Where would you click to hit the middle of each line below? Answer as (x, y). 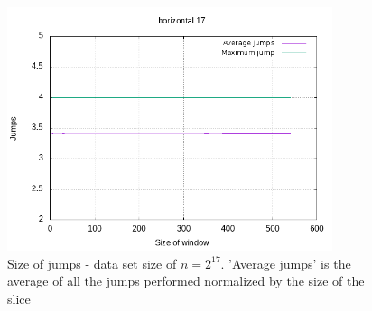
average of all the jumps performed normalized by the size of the (186, 281)
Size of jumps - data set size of (92, 263)
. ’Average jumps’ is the (286, 263)
